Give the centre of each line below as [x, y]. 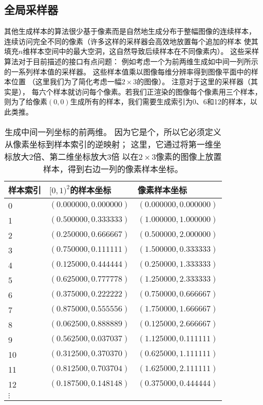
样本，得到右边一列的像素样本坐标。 [113, 169]
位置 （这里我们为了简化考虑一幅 [66, 81]
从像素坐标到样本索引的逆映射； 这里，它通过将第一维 [109, 144]
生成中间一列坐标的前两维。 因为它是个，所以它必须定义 [113, 132]
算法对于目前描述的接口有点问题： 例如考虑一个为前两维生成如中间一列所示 [131, 61]
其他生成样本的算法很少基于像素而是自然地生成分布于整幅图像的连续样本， [130, 31]
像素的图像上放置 [189, 156]
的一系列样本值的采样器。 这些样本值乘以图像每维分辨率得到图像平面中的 [128, 71]
